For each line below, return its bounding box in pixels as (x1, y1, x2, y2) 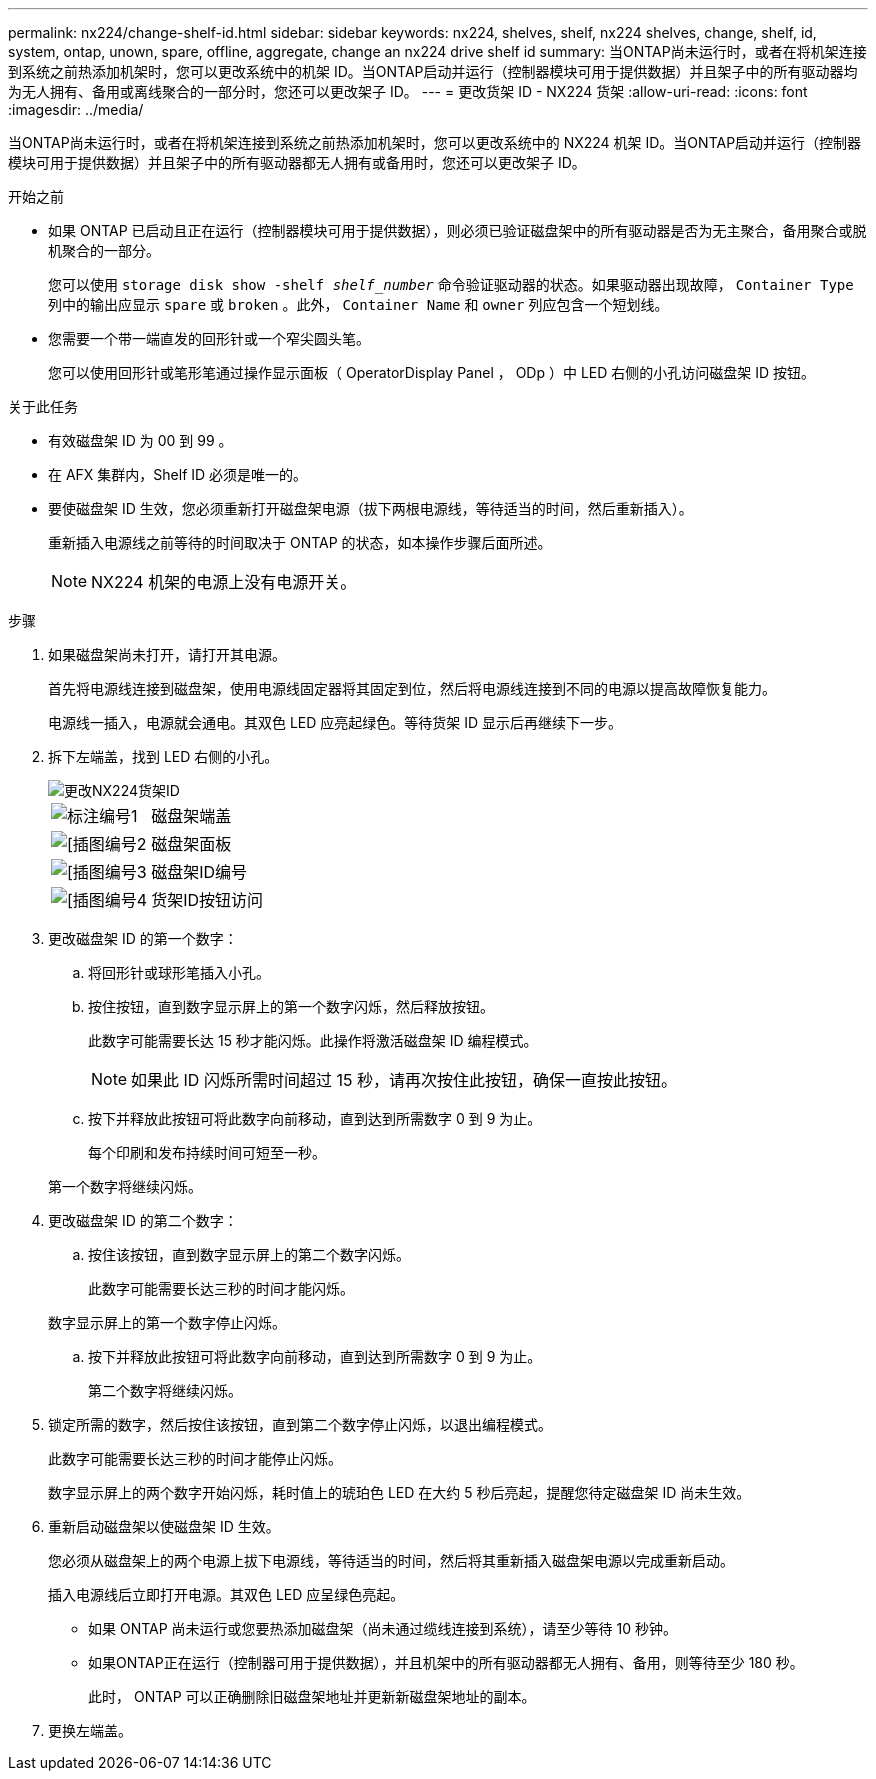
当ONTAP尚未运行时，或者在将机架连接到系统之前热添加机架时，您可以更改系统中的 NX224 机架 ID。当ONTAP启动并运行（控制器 (8, 134, 862, 151)
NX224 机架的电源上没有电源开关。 (91, 572, 357, 592)
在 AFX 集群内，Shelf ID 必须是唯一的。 (48, 466, 308, 483)
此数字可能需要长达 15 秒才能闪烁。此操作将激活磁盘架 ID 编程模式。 (88, 1032, 538, 1049)
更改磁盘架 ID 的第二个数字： (48, 1212, 238, 1229)
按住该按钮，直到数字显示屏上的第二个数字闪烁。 (88, 1246, 410, 1263)
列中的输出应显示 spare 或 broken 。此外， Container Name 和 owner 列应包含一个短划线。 (48, 296, 669, 313)
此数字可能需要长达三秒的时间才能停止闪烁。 (48, 1450, 342, 1467)
